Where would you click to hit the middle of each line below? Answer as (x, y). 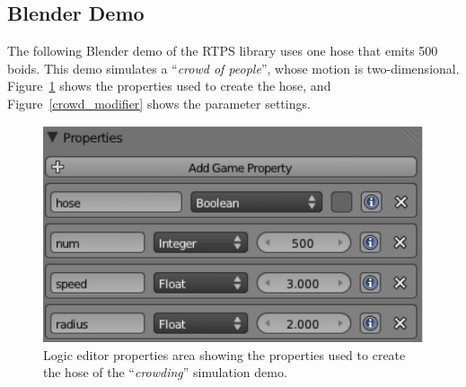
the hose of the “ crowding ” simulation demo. (165, 372)
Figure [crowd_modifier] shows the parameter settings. (159, 103)
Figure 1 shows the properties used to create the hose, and (169, 86)
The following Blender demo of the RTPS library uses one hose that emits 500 (223, 51)
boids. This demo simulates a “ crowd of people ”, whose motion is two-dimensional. (233, 68)
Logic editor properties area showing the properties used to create (224, 354)
